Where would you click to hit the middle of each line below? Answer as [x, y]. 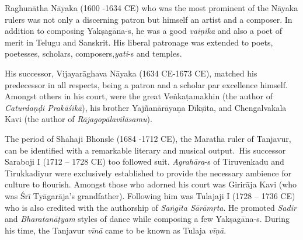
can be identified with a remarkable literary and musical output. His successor [145, 150]
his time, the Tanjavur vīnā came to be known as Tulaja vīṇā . [116, 230]
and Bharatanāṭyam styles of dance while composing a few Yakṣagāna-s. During [147, 219]
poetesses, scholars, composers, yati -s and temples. [93, 53]
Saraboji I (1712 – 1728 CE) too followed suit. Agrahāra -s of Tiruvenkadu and [144, 161]
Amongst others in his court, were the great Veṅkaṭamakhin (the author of [139, 96]
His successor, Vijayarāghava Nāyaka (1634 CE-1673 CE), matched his [131, 73]
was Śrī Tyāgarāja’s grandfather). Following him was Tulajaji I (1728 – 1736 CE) [150, 195]
